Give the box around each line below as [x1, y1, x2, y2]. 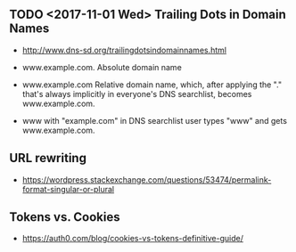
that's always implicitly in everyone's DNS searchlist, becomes [21, 88, 252, 99]
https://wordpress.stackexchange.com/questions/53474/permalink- [21, 174, 272, 185]
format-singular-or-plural [21, 183, 114, 194]
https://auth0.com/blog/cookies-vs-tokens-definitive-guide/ [21, 233, 243, 244]
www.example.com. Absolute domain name [21, 61, 183, 72]
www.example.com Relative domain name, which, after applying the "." [21, 79, 283, 90]
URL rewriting [9, 150, 87, 166]
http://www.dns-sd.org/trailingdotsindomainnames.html [21, 45, 227, 55]
